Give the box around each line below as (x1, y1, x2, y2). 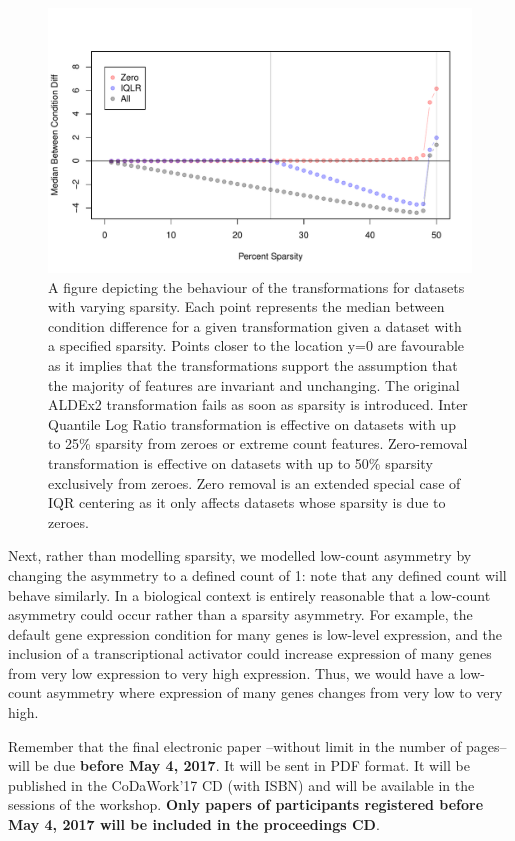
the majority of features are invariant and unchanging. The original (48, 374, 460, 395)
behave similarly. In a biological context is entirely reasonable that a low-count (8, 584, 491, 605)
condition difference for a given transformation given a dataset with (48, 315, 462, 336)
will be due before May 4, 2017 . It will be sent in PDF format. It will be (8, 755, 470, 776)
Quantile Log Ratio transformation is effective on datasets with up (48, 413, 456, 434)
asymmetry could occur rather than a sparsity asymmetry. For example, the (8, 604, 473, 625)
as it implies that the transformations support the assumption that (48, 354, 458, 375)
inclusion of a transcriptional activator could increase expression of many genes (8, 643, 492, 664)
